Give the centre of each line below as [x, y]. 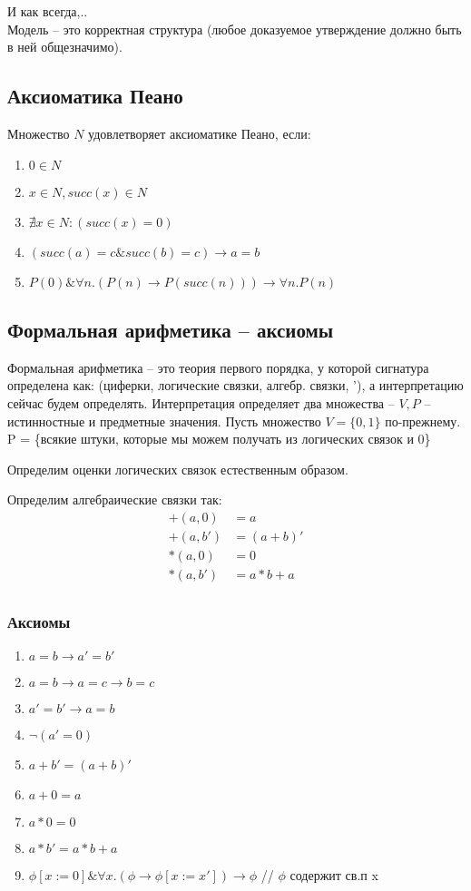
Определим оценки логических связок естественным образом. [178, 469]
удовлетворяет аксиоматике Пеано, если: [200, 133]
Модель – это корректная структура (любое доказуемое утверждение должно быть [235, 29]
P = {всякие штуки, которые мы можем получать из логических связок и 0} [219, 439]
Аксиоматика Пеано [95, 96]
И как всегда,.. [48, 11]
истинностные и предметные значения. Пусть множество [164, 421]
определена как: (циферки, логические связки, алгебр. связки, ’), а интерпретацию [235, 385]
